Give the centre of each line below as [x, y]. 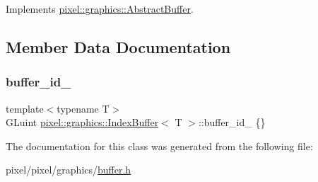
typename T [83, 108]
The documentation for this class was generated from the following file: [159, 146]
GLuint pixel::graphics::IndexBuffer [82, 122]
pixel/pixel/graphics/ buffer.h [69, 170]
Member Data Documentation [118, 46]
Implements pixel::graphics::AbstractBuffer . [100, 8]
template [25, 108]
